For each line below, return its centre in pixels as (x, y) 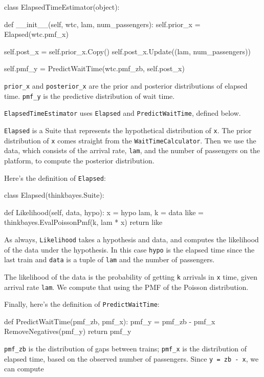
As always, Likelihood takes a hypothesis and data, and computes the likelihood (131, 239)
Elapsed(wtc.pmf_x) (36, 34)
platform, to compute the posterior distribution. (79, 160)
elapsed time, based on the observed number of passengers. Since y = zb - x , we (131, 358)
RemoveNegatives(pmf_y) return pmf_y (68, 331)
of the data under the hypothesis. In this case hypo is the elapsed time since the (129, 249)
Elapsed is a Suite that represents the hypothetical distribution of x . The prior (128, 130)
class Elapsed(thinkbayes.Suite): (54, 195)
